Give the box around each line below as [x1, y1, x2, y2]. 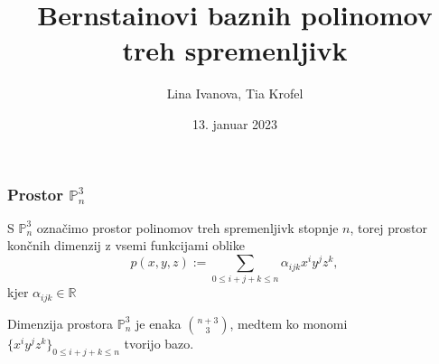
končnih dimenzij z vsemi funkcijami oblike [7, 236, 245, 255]
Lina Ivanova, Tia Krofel [166, 84, 304, 103]
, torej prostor [350, 218, 427, 237]
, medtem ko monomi [229, 313, 348, 332]
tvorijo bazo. [124, 333, 194, 352]
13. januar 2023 [191, 114, 278, 133]
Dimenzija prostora [7, 313, 114, 332]
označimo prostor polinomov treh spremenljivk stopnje [36, 218, 339, 237]
